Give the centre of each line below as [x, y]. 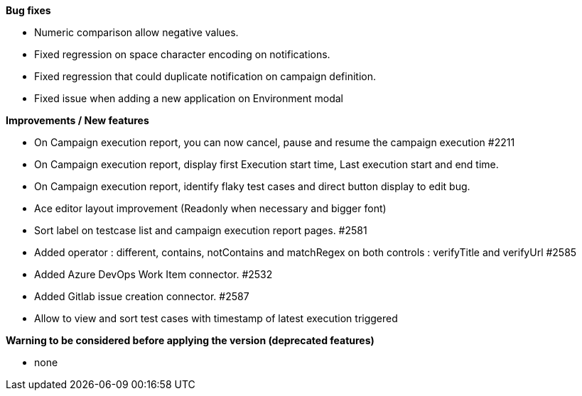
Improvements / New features [77, 120]
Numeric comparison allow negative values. [136, 32]
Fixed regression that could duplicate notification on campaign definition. [205, 76]
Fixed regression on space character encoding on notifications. [182, 54]
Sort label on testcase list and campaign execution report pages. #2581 [201, 230]
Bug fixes [28, 10]
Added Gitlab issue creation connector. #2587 [142, 296]
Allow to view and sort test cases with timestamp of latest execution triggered [216, 318]
